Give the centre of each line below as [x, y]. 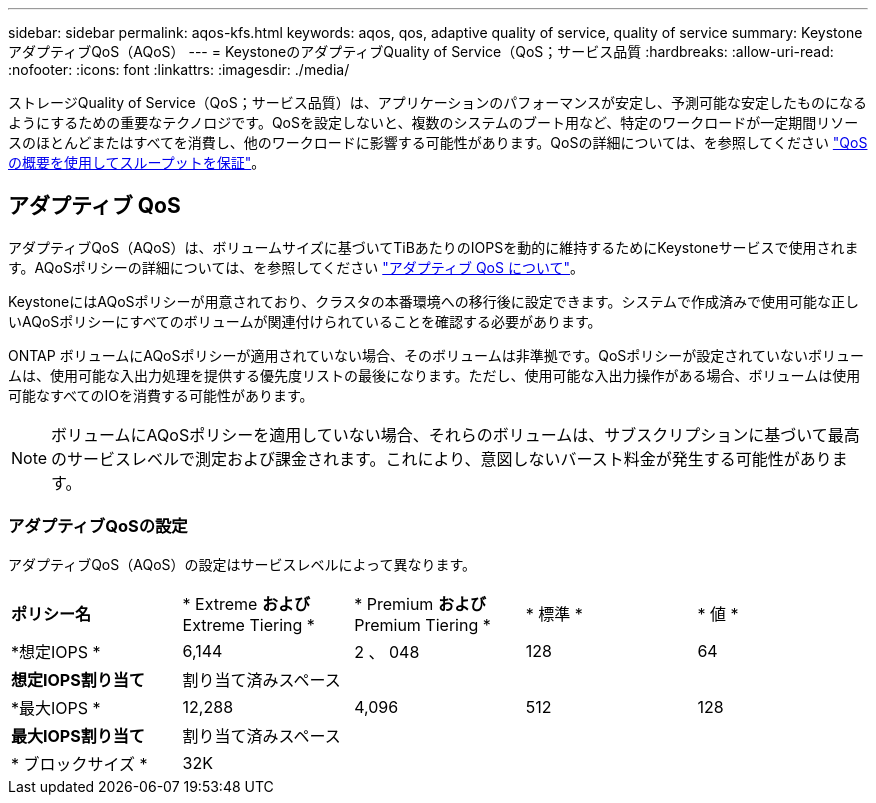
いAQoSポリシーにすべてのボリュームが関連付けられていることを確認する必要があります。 [305, 321]
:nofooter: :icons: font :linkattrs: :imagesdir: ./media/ [179, 69]
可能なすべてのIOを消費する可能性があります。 [161, 395]
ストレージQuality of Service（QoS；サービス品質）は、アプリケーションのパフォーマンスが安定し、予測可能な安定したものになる [438, 102]
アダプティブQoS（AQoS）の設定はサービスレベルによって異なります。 [242, 564]
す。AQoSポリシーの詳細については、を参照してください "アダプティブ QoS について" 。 [296, 267]
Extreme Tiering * [248, 624]
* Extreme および [246, 603]
